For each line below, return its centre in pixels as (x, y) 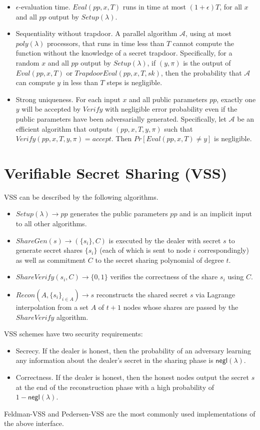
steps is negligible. (134, 82)
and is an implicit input (216, 213)
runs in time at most (154, 7)
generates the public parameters (119, 213)
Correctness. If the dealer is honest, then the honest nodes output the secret (132, 377)
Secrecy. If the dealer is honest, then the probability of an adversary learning (133, 350)
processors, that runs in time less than (106, 43)
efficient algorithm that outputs (64, 128)
